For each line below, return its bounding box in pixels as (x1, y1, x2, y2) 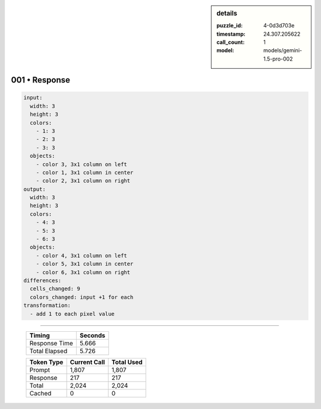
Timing (29, 331, 50, 340)
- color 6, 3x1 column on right (36, 269, 131, 275)
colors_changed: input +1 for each (30, 294, 134, 300)
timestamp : (216, 30, 246, 37)
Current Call (70, 358, 105, 366)
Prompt (29, 366, 51, 374)
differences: (23, 277, 62, 284)
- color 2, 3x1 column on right (36, 177, 131, 184)
